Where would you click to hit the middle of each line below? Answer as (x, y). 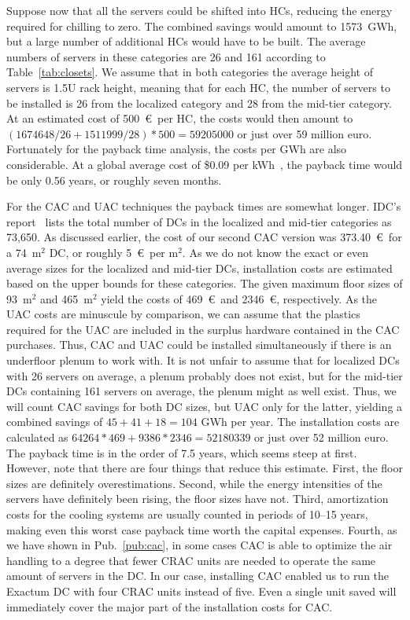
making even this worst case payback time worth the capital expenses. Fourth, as (202, 529)
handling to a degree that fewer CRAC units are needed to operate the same (191, 560)
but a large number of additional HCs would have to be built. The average (186, 41)
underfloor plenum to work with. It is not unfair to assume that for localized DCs (203, 360)
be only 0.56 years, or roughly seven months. (114, 180)
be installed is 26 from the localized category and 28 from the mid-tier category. (199, 103)
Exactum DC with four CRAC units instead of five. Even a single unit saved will (201, 591)
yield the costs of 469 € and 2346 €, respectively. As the (239, 298)
